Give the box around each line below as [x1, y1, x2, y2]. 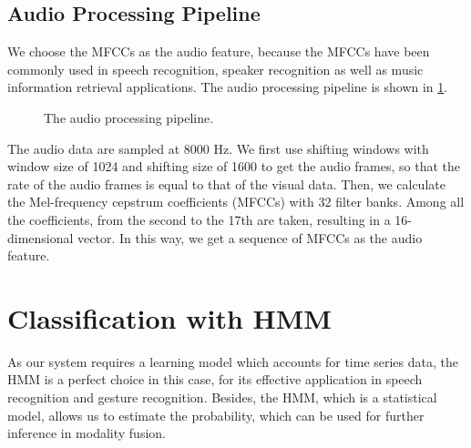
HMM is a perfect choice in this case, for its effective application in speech [7, 370, 423, 389]
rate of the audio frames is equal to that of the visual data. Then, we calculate [7, 174, 445, 193]
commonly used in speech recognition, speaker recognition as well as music [7, 59, 424, 78]
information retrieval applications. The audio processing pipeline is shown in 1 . [7, 77, 448, 97]
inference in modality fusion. [7, 423, 166, 443]
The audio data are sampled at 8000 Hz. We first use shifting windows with [7, 138, 429, 158]
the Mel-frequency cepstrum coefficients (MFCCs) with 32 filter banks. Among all [7, 192, 465, 211]
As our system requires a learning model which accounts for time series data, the [7, 351, 458, 371]
